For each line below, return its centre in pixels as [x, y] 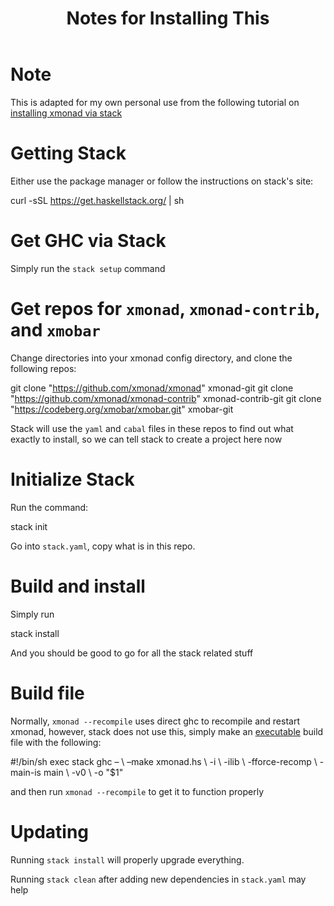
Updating [50, 831]
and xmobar [55, 330]
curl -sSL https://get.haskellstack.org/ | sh [97, 200]
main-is [26, 772]
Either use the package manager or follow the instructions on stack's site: [162, 181]
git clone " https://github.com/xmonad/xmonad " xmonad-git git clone [152, 388]
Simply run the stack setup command [88, 268]
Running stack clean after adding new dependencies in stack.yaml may [158, 879]
